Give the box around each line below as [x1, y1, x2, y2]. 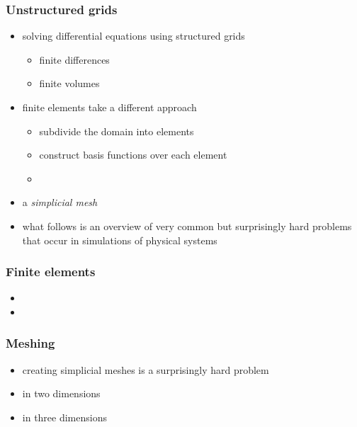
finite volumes [39, 76, 100, 91]
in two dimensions [22, 386, 101, 401]
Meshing [6, 334, 55, 352]
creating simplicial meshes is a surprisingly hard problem [22, 362, 269, 377]
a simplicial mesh [22, 195, 98, 210]
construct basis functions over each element [39, 147, 227, 162]
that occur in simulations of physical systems [22, 232, 217, 247]
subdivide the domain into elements [39, 123, 194, 138]
